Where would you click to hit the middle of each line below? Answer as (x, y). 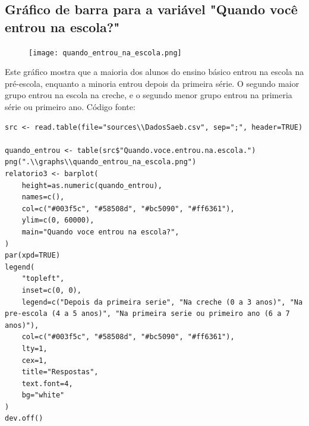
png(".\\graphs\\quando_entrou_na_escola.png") (101, 162)
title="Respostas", (60, 372)
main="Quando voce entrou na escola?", (100, 232)
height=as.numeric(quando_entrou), (92, 185)
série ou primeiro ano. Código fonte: (70, 107)
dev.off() (24, 419)
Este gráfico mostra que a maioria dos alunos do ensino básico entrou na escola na (154, 72)
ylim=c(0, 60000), (58, 220)
